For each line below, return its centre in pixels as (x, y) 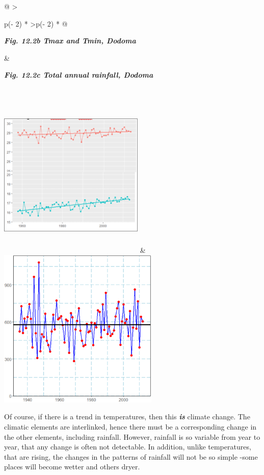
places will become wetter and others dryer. (72, 467)
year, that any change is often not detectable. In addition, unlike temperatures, (128, 447)
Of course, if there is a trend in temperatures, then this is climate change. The (127, 417)
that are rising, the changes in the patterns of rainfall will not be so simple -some (131, 456)
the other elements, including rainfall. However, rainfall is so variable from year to (132, 436)
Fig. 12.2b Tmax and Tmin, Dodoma (70, 41)
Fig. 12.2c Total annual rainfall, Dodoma (79, 75)
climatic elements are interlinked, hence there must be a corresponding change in (130, 426)
